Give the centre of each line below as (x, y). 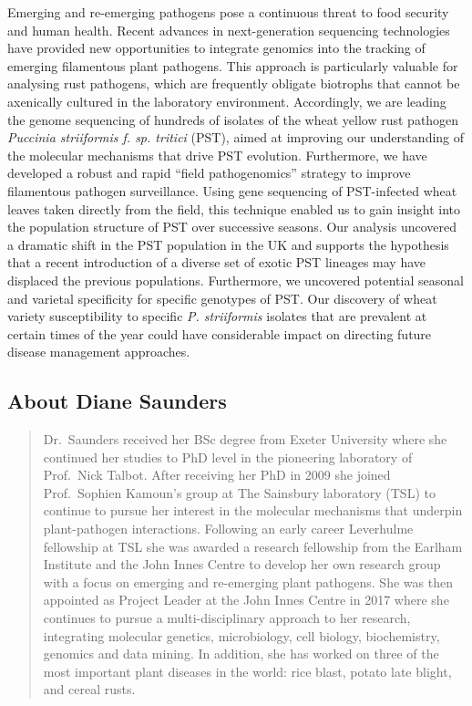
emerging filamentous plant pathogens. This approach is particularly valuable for (233, 65)
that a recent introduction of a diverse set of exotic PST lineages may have (217, 262)
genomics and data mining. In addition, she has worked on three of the (241, 654)
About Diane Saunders (117, 401)
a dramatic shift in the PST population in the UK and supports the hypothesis (228, 244)
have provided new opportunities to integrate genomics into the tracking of (216, 48)
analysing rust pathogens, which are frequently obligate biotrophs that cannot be (234, 83)
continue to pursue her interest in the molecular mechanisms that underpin (253, 510)
